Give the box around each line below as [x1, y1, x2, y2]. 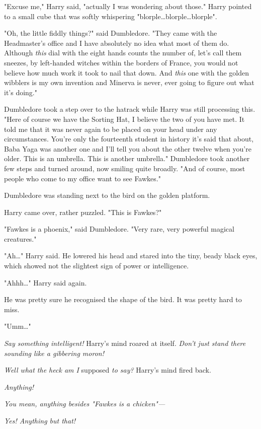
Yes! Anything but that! [4, 415, 76, 425]
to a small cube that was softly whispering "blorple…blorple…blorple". [4, 11, 217, 21]
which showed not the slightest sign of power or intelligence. [4, 260, 189, 271]
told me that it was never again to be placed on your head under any [4, 123, 217, 134]
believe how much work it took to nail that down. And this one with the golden [4, 67, 249, 78]
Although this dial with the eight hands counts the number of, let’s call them [4, 47, 242, 58]
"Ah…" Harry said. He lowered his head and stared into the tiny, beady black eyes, [4, 250, 257, 261]
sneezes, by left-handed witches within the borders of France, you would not [4, 57, 238, 67]
